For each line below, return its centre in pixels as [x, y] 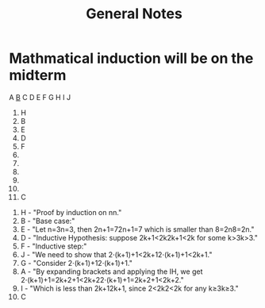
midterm [38, 75]
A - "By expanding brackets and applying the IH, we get [111, 271]
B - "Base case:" [48, 221]
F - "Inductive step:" [54, 246]
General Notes [134, 14]
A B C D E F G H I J [40, 97]
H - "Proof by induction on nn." [71, 212]
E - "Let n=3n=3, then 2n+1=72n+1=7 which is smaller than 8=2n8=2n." [137, 229]
